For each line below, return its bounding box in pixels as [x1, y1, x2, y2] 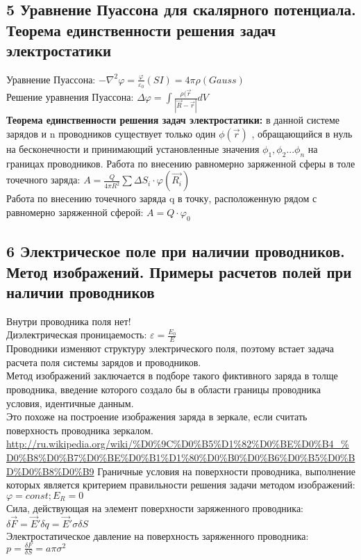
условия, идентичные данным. [6, 395, 134, 410]
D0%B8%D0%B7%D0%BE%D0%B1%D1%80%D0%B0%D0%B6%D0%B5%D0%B [6, 450, 355, 464]
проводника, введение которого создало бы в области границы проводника [6, 381, 321, 396]
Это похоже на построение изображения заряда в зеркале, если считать [6, 409, 308, 424]
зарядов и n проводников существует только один [6, 126, 216, 140]
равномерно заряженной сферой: [6, 204, 144, 219]
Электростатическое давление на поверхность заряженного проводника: [6, 528, 309, 543]
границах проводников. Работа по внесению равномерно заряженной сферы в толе [6, 156, 355, 170]
